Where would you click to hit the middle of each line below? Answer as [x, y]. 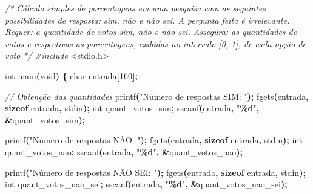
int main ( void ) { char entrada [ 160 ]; [71, 75]
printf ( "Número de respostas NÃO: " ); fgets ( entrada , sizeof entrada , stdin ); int [154, 140]
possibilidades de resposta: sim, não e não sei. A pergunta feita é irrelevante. [147, 20]
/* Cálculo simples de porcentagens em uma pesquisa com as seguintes [135, 8]
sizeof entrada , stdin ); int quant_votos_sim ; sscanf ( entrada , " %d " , [132, 108]
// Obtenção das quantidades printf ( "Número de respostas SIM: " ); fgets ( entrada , [157, 96]
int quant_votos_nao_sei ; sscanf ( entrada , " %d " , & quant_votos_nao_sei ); [146, 184]
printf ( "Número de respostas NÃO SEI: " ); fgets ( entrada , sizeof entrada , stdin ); [155, 172]
